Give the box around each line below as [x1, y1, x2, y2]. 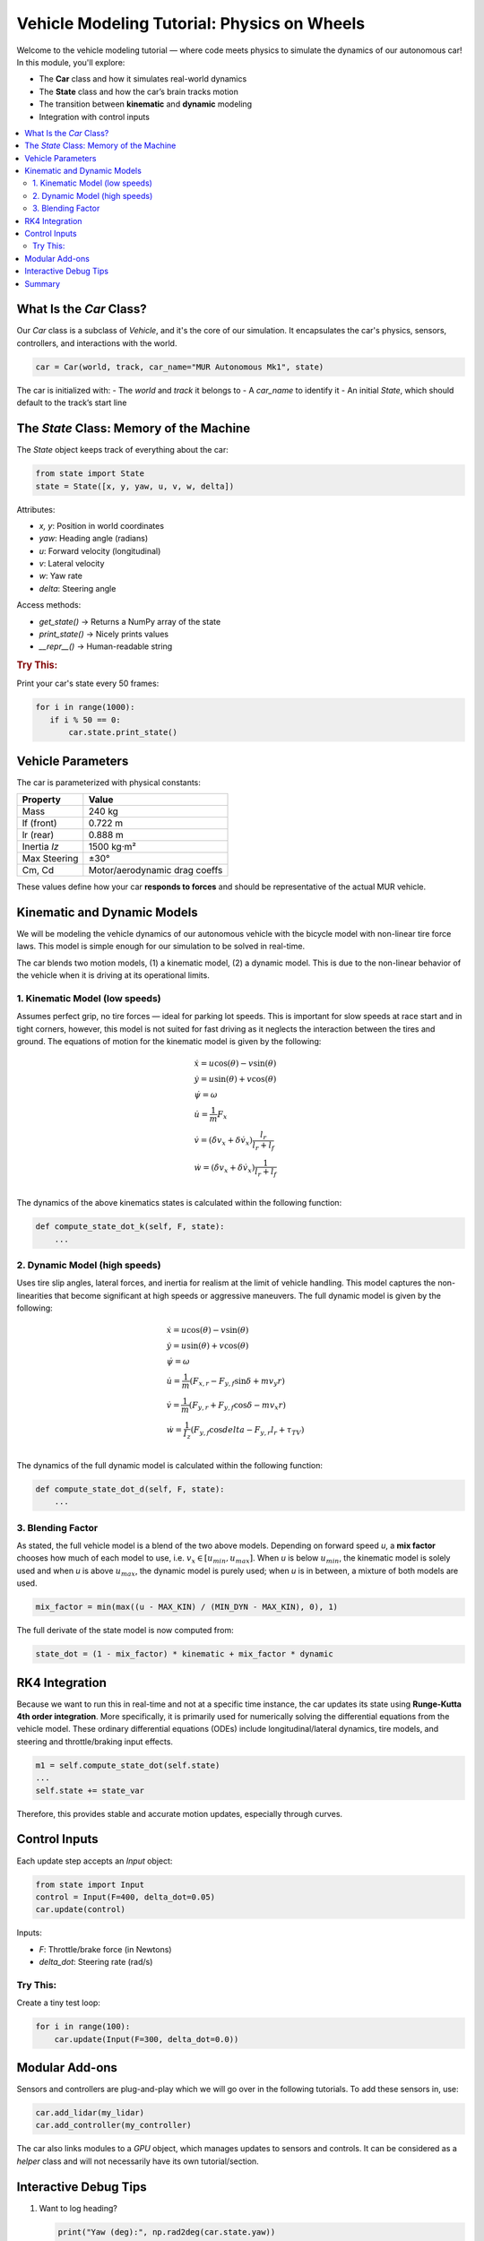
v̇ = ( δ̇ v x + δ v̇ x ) [194, 1135, 253, 1147]
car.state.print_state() [68, 727, 178, 738]
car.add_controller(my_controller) [35, 2120, 192, 2131]
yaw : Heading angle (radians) [39, 533, 148, 544]
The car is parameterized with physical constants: [16, 776, 202, 788]
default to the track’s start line [16, 397, 127, 408]
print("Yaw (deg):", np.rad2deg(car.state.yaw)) [57, 2227, 276, 2237]
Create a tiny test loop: [16, 1997, 100, 2008]
